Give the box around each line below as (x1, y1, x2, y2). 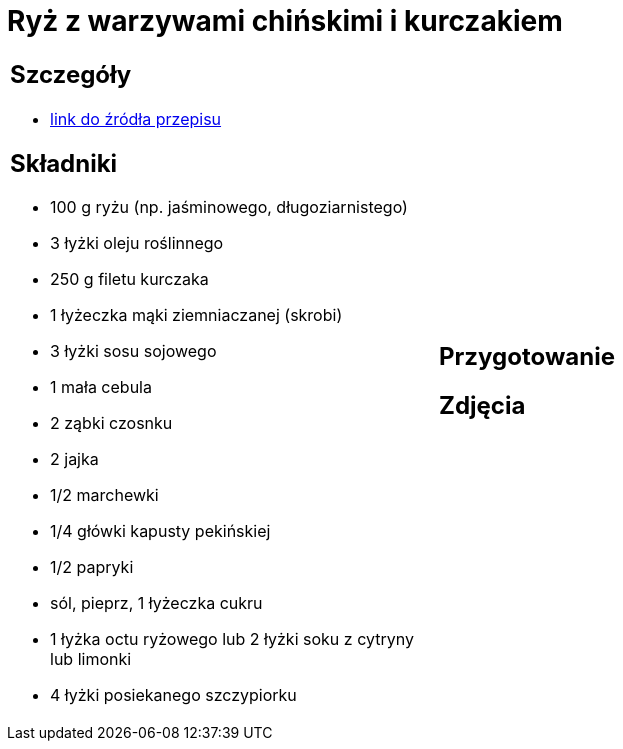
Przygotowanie (439, 341, 615, 371)
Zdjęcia (439, 390, 526, 420)
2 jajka (50, 449, 99, 470)
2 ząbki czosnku (50, 413, 173, 434)
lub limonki (50, 649, 132, 670)
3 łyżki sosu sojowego (50, 341, 217, 362)
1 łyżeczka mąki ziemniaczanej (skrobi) (50, 305, 343, 326)
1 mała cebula (50, 377, 152, 398)
